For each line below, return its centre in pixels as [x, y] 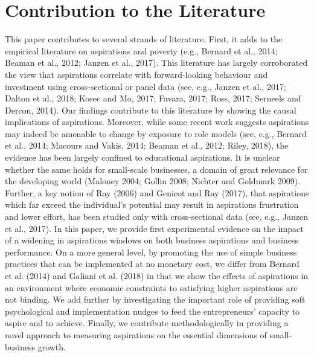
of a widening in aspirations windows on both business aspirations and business [152, 240]
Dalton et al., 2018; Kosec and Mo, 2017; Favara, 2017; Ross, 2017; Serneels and [153, 98]
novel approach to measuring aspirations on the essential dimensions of [136, 334]
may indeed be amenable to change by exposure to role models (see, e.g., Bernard [156, 133]
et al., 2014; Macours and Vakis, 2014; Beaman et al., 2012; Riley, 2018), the [147, 145]
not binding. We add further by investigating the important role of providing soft [155, 299]
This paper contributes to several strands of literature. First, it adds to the [144, 39]
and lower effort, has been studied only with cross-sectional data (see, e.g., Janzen [157, 217]
